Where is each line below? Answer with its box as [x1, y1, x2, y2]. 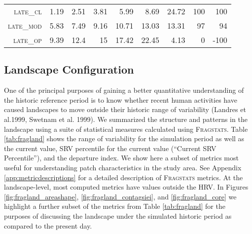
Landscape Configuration [4, 62, 134, 77]
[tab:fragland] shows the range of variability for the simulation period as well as [4, 133, 245, 144]
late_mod [8, 20, 42, 31]
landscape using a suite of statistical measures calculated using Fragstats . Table [4, 123, 248, 134]
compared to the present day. [4, 220, 92, 231]
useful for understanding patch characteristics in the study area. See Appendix [4, 162, 242, 172]
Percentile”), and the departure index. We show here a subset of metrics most [4, 153, 239, 163]
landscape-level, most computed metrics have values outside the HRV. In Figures [4, 182, 249, 192]
